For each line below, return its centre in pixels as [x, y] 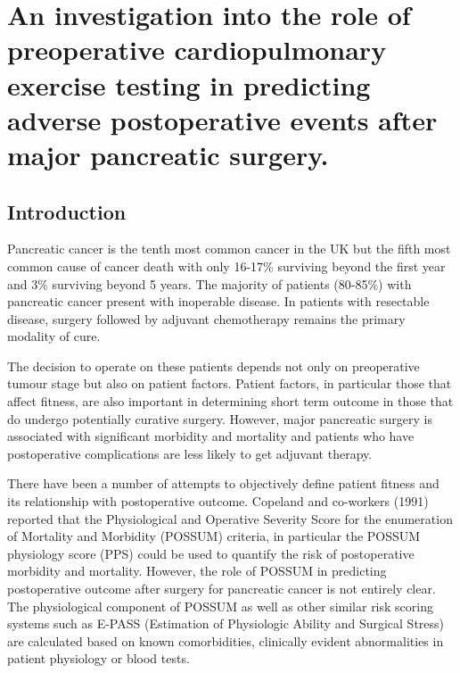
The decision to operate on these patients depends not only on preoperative [214, 366]
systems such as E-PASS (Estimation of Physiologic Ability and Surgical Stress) [226, 623]
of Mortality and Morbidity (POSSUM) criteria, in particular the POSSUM [214, 536]
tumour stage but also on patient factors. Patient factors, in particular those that [230, 383]
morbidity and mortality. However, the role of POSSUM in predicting [197, 571]
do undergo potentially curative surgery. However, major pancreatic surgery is [220, 418]
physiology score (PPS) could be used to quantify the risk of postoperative [211, 553]
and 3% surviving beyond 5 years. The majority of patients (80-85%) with [209, 283]
